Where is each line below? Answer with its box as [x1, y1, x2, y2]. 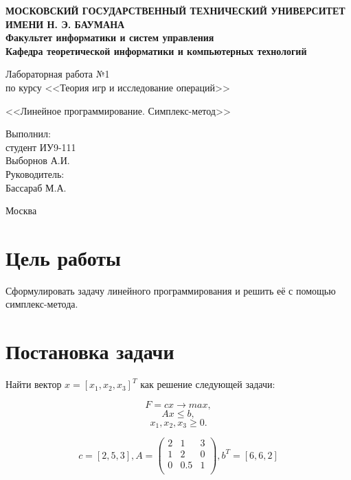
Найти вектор [5, 377, 62, 391]
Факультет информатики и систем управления [5, 30, 214, 45]
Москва [5, 203, 37, 218]
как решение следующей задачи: [140, 377, 275, 391]
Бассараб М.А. [5, 180, 67, 194]
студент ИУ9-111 [5, 139, 76, 154]
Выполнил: [5, 126, 51, 141]
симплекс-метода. [5, 297, 78, 311]
